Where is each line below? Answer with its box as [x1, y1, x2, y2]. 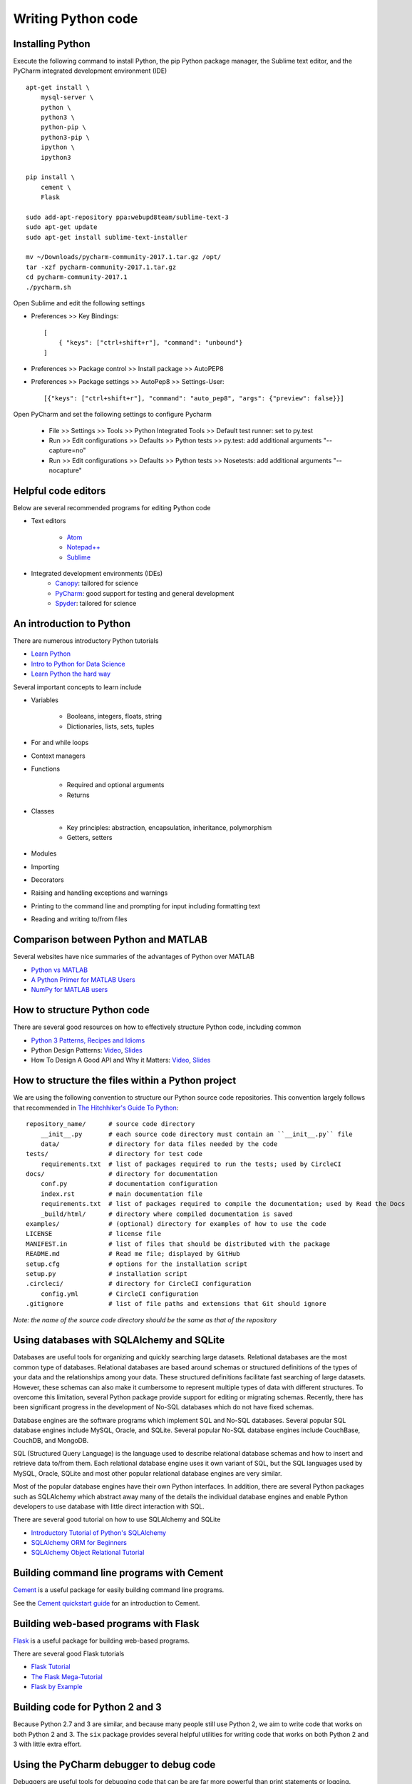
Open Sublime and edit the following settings [13, 299, 145, 308]
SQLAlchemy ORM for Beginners [31, 1539, 128, 1547]
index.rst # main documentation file [40, 1190, 203, 1198]
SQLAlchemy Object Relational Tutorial [31, 1549, 145, 1557]
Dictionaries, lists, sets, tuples [66, 721, 155, 731]
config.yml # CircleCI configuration [40, 1289, 199, 1298]
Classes [31, 807, 55, 816]
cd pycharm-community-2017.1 [26, 273, 128, 281]
